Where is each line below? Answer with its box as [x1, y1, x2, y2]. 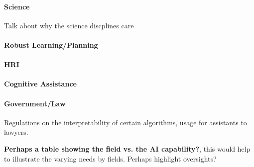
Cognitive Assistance [4, 79, 77, 89]
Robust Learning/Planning [4, 39, 98, 50]
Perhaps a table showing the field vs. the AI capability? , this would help [4, 143, 251, 154]
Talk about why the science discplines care [4, 20, 134, 30]
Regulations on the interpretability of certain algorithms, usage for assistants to [4, 117, 247, 127]
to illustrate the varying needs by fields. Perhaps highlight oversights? [4, 153, 217, 164]
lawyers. [4, 127, 28, 137]
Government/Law [4, 98, 66, 108]
